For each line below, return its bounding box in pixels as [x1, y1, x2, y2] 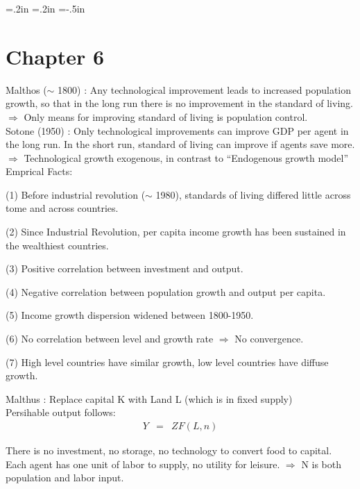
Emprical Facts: [6, 164, 73, 179]
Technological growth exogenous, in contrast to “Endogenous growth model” [24, 150, 348, 165]
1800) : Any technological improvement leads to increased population [58, 82, 352, 97]
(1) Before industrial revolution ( [6, 187, 146, 201]
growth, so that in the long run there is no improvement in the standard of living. [6, 96, 353, 110]
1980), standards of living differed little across [155, 187, 351, 201]
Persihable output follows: [6, 405, 116, 420]
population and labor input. [6, 470, 124, 485]
